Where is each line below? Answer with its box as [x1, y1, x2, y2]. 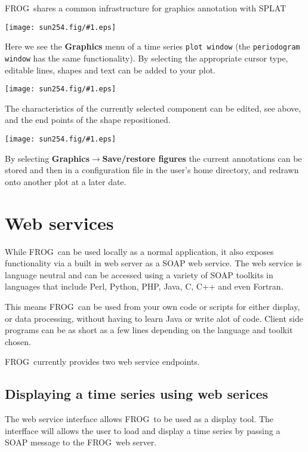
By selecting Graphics [5, 152, 90, 164]
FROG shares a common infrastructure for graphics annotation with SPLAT [5, 2, 287, 14]
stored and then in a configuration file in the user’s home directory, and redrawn [5, 164, 299, 176]
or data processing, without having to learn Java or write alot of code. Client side [5, 312, 303, 324]
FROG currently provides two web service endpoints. [5, 355, 200, 368]
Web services [5, 210, 114, 235]
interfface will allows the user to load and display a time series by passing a [5, 424, 281, 436]
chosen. [5, 335, 32, 348]
